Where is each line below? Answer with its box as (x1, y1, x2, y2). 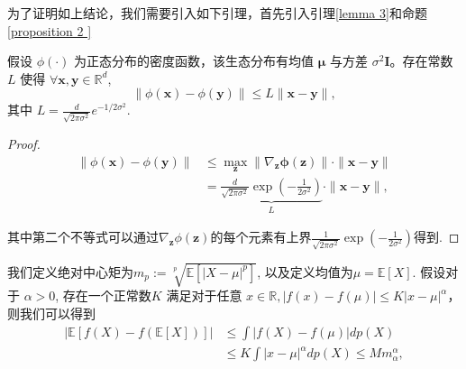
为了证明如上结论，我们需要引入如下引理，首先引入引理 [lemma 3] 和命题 (7, 4, 427, 22)
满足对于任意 (166, 286, 242, 305)
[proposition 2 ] (7, 21, 92, 40)
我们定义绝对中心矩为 (7, 262, 133, 281)
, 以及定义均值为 (257, 262, 353, 281)
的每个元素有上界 (210, 227, 312, 246)
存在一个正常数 (62, 286, 151, 305)
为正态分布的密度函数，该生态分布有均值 (74, 51, 315, 70)
